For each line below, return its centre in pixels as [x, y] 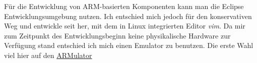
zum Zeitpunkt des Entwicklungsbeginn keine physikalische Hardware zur [117, 35]
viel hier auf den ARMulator [48, 55]
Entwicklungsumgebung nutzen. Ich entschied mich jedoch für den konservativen [128, 16]
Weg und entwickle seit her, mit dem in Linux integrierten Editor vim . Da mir [125, 26]
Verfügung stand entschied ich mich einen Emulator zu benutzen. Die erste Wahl [129, 45]
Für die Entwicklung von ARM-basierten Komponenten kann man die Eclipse [124, 6]
